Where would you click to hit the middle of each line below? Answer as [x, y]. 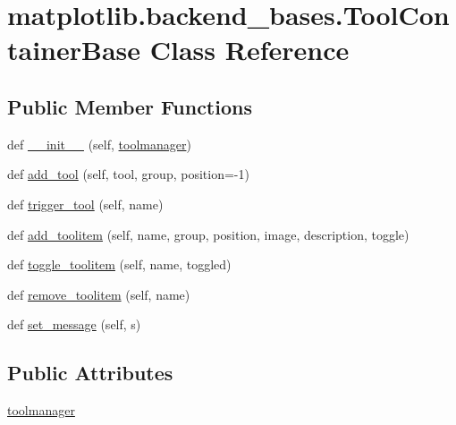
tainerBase [74, 50]
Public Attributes [90, 373]
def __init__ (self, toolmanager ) [99, 144]
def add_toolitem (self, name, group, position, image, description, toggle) [208, 234]
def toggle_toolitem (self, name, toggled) [119, 264]
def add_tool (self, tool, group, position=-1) [128, 174]
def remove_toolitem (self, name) [99, 294]
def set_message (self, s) [74, 324]
